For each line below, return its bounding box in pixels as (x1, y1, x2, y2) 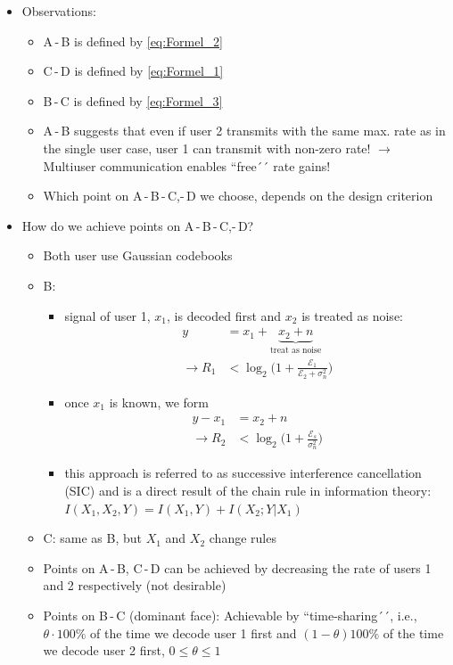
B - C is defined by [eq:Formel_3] (43, 91, 223, 110)
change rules (209, 529, 276, 547)
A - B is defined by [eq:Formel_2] (43, 31, 223, 50)
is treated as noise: (301, 306, 403, 324)
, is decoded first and (167, 306, 282, 324)
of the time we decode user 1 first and (90, 623, 297, 642)
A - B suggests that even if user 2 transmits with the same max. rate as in (43, 121, 446, 140)
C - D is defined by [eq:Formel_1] (43, 62, 224, 80)
